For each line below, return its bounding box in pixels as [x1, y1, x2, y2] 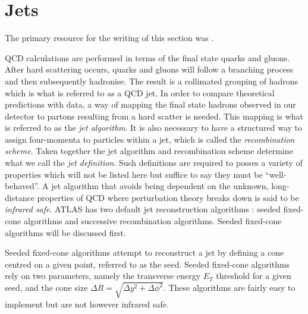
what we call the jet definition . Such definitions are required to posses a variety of [5, 156, 303, 169]
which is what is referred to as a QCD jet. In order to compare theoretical [5, 86, 275, 99]
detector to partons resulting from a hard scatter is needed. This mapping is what [5, 109, 303, 122]
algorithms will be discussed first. [5, 226, 126, 238]
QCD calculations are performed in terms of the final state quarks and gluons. [5, 51, 290, 64]
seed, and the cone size [5, 281, 88, 294]
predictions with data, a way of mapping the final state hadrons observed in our [5, 98, 296, 111]
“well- [265, 168, 287, 180]
